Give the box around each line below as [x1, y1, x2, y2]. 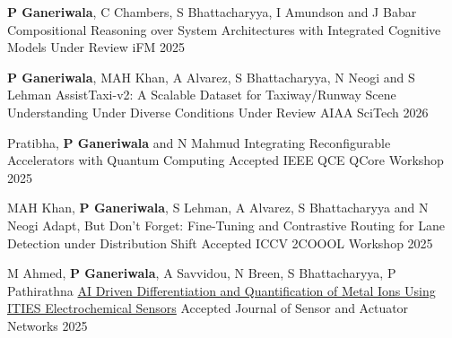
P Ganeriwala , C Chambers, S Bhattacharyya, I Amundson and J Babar [7, 3, 417, 21]
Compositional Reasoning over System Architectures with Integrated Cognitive [7, 20, 441, 39]
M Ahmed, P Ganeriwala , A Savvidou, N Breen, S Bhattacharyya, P [7, 264, 396, 282]
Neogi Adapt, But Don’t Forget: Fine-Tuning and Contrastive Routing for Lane [7, 215, 445, 234]
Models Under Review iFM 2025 [7, 38, 186, 56]
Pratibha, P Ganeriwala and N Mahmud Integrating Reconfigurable [7, 133, 391, 152]
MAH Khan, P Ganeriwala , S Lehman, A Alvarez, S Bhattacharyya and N [7, 198, 429, 217]
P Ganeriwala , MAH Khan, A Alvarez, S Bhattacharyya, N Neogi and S [7, 67, 415, 86]
